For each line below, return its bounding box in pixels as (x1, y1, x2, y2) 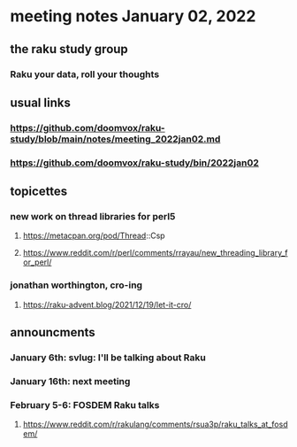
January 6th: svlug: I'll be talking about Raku (10, 351, 206, 364)
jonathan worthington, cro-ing (10, 279, 143, 291)
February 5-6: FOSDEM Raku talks (10, 398, 160, 411)
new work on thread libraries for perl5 (10, 211, 176, 223)
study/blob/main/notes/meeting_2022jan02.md (10, 133, 221, 145)
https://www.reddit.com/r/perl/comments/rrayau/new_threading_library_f (22, 248, 288, 258)
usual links (10, 95, 72, 110)
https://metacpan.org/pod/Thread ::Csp (22, 230, 166, 241)
